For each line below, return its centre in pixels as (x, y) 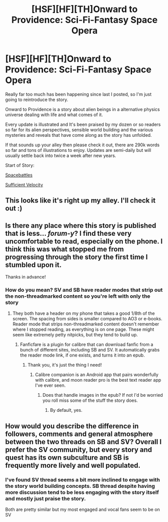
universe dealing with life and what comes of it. (54, 115)
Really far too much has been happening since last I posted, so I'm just (78, 94)
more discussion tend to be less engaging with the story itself (82, 492)
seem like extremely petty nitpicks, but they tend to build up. (75, 335)
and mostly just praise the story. (46, 498)
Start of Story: (20, 165)
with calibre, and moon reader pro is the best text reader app (98, 380)
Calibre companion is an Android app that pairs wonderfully (97, 375)
